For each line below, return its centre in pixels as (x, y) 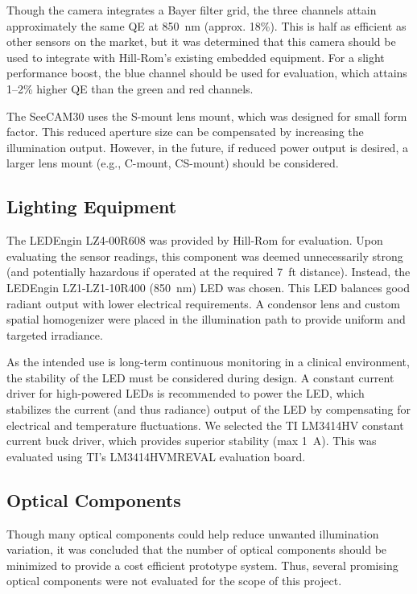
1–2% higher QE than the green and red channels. (130, 88)
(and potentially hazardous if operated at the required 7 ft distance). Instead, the (208, 272)
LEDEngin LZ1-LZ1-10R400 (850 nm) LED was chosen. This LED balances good (208, 287)
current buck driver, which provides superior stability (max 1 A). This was (192, 441)
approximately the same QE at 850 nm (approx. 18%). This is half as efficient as (206, 25)
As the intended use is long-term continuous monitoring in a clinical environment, (208, 362)
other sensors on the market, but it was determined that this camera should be (201, 41)
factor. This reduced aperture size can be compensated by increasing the (185, 132)
